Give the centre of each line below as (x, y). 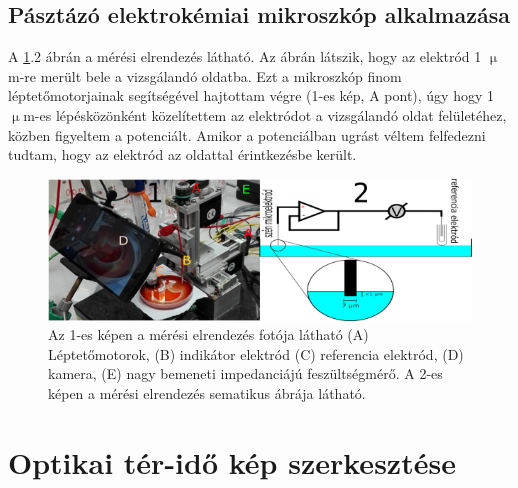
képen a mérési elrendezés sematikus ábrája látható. (207, 392)
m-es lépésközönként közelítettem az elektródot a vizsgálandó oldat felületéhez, (265, 114)
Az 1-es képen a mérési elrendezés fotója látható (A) (208, 334)
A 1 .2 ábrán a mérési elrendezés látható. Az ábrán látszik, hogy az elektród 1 (245, 56)
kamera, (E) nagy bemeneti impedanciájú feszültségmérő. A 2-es (245, 373)
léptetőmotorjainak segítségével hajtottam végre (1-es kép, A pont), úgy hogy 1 (251, 95)
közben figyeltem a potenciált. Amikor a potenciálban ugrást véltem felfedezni (247, 134)
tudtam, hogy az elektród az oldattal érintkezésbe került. (182, 154)
